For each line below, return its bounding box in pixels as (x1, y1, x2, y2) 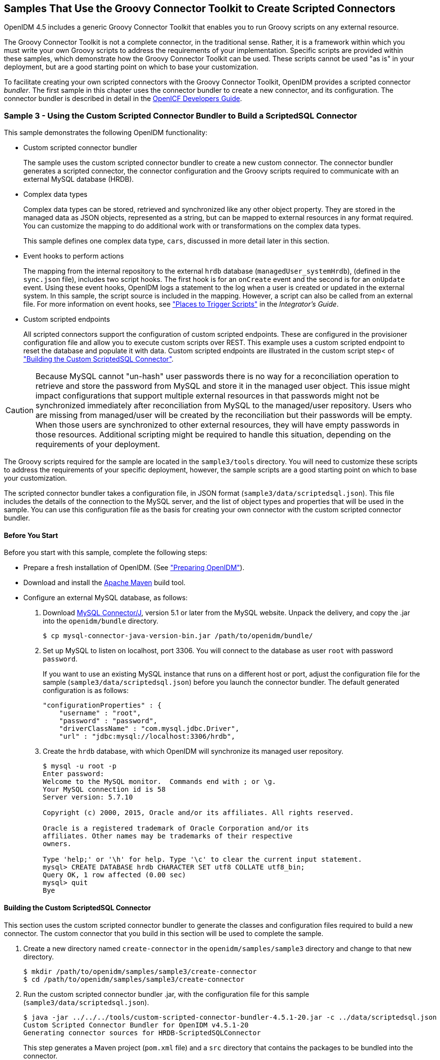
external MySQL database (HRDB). (23, 175, 134, 184)
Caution (5, 405, 34, 416)
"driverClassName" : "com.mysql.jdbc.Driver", (59, 725, 239, 733)
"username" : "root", (59, 709, 141, 717)
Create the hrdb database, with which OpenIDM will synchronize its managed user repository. (43, 747, 344, 756)
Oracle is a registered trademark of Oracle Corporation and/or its (43, 824, 309, 833)
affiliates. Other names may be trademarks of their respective (43, 832, 293, 840)
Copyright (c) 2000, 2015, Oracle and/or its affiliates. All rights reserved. (43, 809, 354, 817)
